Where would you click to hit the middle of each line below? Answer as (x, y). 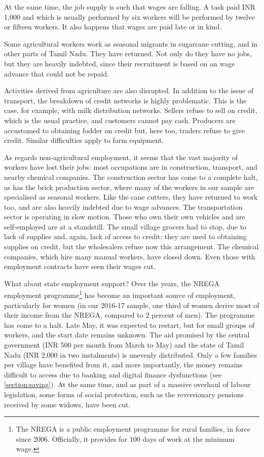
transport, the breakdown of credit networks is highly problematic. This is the (125, 100)
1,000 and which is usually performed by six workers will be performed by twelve (129, 16)
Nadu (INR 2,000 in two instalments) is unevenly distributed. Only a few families (131, 354)
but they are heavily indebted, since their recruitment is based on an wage (120, 63)
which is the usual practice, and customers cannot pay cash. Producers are (120, 120)
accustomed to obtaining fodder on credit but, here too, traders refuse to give (124, 130)
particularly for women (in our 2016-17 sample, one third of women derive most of (132, 305)
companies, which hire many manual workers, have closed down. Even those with (130, 256)
